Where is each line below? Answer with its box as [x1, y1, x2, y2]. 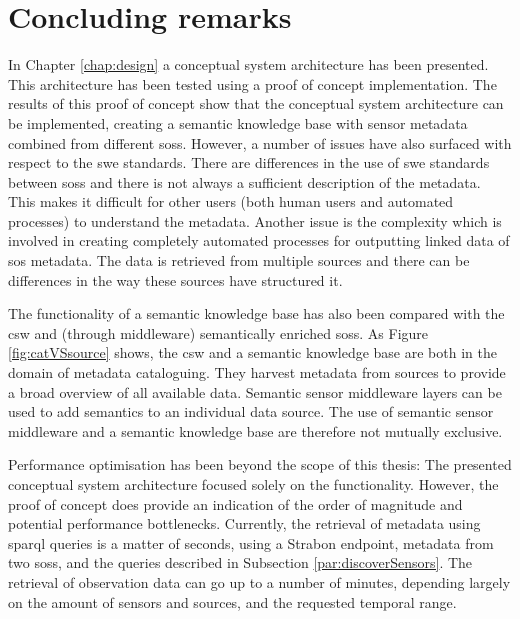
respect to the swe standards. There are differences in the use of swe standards [8, 152, 490, 173]
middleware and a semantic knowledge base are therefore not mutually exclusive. [8, 420, 503, 441]
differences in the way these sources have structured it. [8, 269, 343, 290]
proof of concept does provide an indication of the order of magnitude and [8, 493, 463, 514]
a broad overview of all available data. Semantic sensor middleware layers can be [8, 381, 502, 402]
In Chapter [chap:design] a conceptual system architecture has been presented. [8, 54, 489, 75]
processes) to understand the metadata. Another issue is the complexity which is [8, 210, 502, 231]
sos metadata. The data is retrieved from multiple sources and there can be [8, 250, 470, 271]
